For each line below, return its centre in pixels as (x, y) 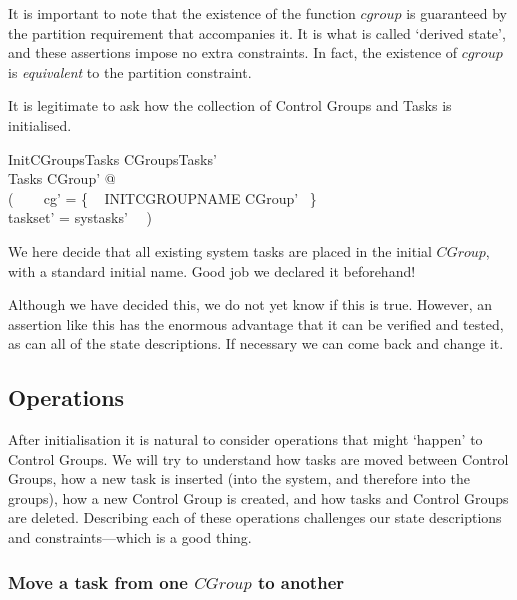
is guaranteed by (456, 13)
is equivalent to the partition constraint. (130, 71)
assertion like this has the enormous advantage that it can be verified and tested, (256, 323)
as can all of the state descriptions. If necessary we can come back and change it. (256, 343)
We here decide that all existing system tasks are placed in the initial (220, 250)
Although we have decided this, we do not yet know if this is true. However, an (250, 304)
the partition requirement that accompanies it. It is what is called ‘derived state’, (257, 32)
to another (301, 581)
